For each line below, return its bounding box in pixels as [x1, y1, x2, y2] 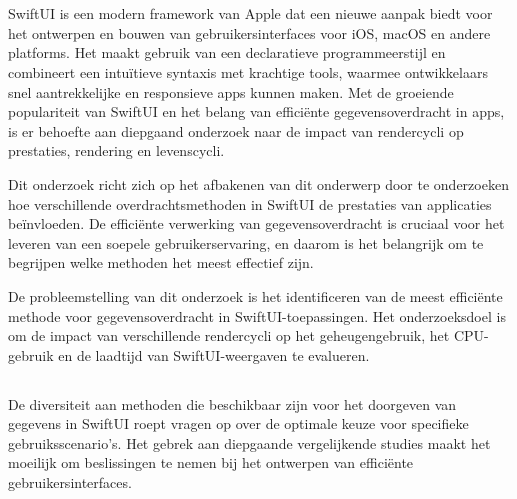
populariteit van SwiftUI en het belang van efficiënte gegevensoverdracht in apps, [8, 101, 505, 122]
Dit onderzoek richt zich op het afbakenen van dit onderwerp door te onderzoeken [8, 173, 509, 194]
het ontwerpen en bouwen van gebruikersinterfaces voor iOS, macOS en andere [8, 22, 491, 43]
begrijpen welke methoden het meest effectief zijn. [8, 252, 314, 273]
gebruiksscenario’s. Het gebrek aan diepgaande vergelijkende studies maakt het [8, 432, 491, 453]
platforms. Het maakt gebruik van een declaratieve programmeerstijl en [8, 42, 446, 63]
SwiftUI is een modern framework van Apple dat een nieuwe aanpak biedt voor [8, 3, 493, 24]
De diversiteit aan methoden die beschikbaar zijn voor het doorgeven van [8, 393, 457, 414]
